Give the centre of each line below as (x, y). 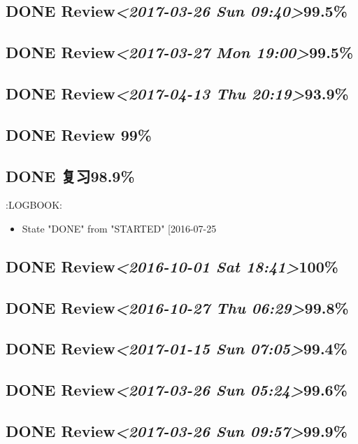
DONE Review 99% (79, 134)
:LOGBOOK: (34, 205)
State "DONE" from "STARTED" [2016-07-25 (119, 228)
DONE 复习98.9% (70, 175)
